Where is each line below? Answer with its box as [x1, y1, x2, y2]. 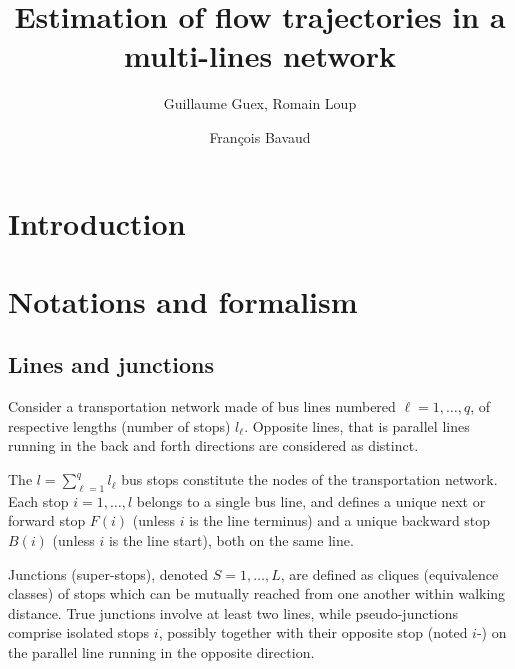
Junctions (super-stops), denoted [8, 563, 209, 584]
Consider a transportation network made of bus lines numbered [8, 396, 396, 417]
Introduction [8, 202, 186, 243]
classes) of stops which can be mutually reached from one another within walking [8, 583, 506, 604]
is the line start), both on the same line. [108, 530, 354, 551]
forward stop [8, 510, 86, 531]
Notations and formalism [8, 280, 358, 321]
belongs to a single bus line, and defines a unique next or [136, 490, 486, 511]
